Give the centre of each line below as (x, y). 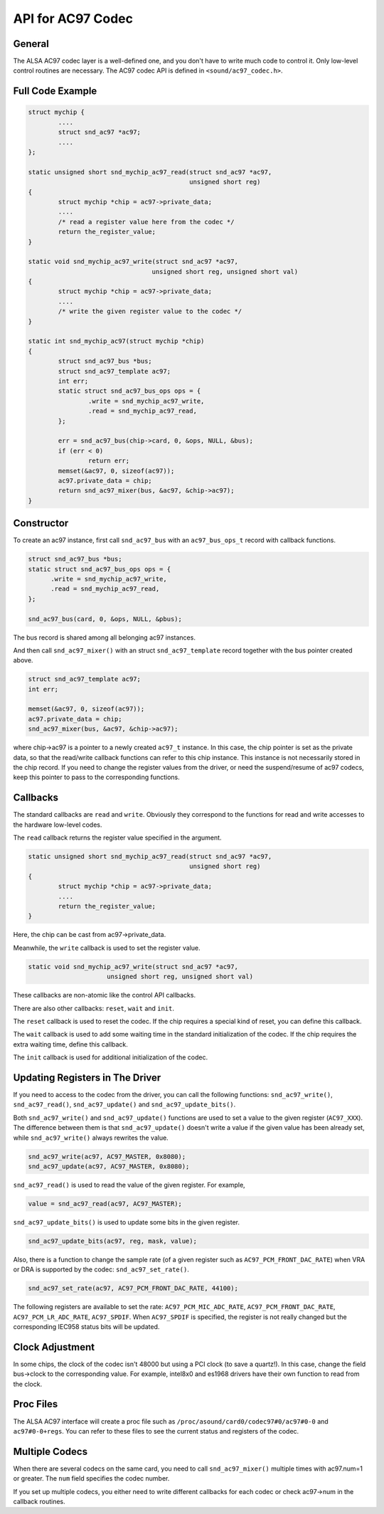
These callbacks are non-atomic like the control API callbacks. (104, 995)
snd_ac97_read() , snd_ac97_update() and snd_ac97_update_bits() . (124, 1105)
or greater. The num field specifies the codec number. (91, 1478)
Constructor (41, 523)
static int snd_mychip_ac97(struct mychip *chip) (116, 341)
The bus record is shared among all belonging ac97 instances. (104, 637)
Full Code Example (55, 91)
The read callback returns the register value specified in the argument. (117, 838)
